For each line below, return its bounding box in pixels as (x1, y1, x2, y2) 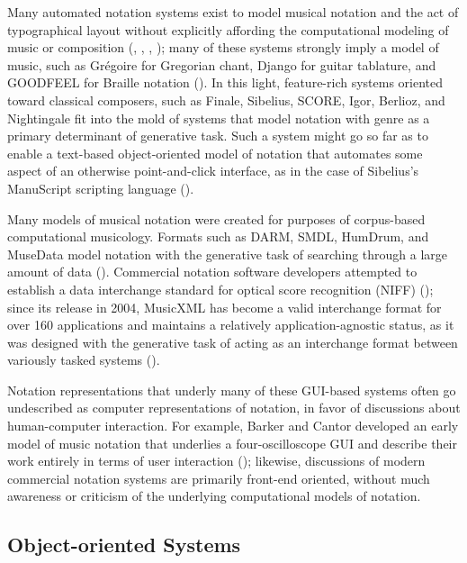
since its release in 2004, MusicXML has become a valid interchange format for (7, 297, 442, 316)
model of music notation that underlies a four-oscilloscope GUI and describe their (7, 433, 457, 452)
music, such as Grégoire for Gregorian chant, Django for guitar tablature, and (7, 55, 436, 74)
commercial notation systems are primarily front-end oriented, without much (7, 468, 430, 487)
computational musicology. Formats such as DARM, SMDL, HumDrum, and (7, 227, 429, 246)
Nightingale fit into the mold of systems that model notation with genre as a (7, 108, 430, 127)
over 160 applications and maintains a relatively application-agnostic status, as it (7, 315, 454, 334)
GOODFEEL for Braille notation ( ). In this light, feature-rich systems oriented (7, 73, 444, 92)
